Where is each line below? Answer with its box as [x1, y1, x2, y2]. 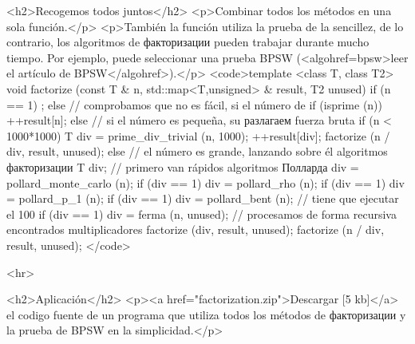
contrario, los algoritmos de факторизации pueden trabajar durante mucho [6, 34, 370, 50]
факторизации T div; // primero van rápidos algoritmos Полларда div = [6, 158, 359, 175]
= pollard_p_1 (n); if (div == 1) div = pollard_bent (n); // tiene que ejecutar [6, 190, 399, 207]
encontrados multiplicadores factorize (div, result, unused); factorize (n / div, [6, 221, 385, 238]
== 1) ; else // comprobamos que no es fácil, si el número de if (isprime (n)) [6, 96, 383, 113]
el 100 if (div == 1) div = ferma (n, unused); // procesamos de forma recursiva [6, 205, 397, 222]
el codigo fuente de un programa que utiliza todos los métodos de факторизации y [6, 306, 406, 322]
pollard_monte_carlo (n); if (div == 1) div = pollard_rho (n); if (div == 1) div [6, 174, 405, 191]
